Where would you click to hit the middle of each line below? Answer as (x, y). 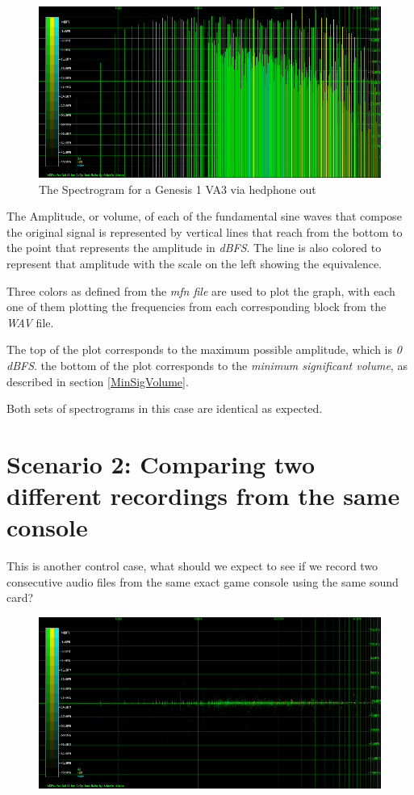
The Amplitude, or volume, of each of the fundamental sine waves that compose (204, 216)
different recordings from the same (203, 496)
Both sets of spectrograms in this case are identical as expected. (165, 408)
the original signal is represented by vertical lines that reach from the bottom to (205, 231)
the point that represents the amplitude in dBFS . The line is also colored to (194, 248)
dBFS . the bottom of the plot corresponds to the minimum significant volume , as (207, 365)
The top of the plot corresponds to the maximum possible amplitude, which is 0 (204, 349)
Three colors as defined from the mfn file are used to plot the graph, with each (201, 290)
